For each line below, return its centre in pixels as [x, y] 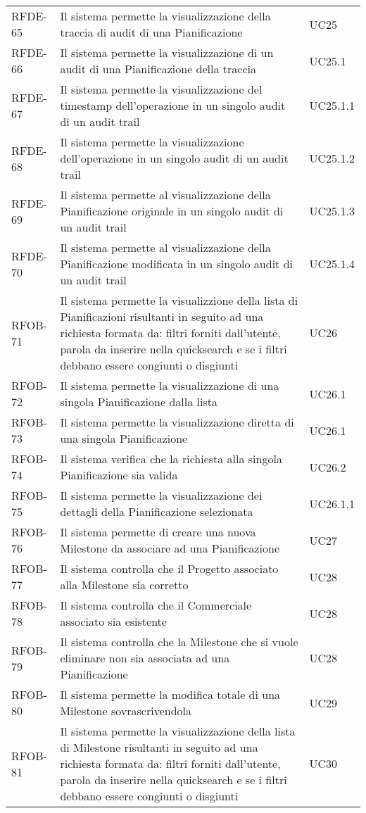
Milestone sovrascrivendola [126, 711]
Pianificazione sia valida [119, 475]
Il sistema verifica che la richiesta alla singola [171, 459]
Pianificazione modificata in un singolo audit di [176, 264]
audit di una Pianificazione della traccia [158, 69]
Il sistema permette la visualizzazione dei [161, 495]
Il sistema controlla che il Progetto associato [169, 568]
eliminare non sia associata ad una [145, 658]
